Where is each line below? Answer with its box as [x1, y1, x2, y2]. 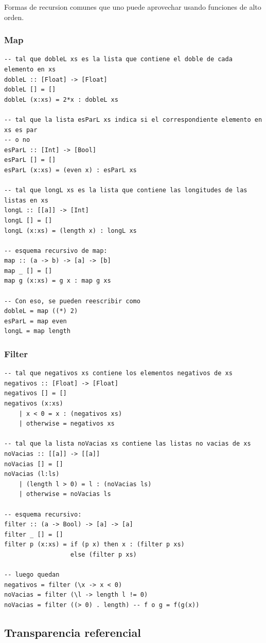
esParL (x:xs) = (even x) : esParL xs [4, 166, 137, 174]
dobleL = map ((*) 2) [4, 307, 78, 315]
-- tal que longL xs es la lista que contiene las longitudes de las [4, 187, 247, 194]
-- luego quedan [4, 571, 60, 579]
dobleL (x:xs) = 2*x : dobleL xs [4, 96, 118, 103]
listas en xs [4, 196, 48, 204]
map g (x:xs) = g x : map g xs [4, 277, 111, 285]
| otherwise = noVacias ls [19, 490, 111, 498]
